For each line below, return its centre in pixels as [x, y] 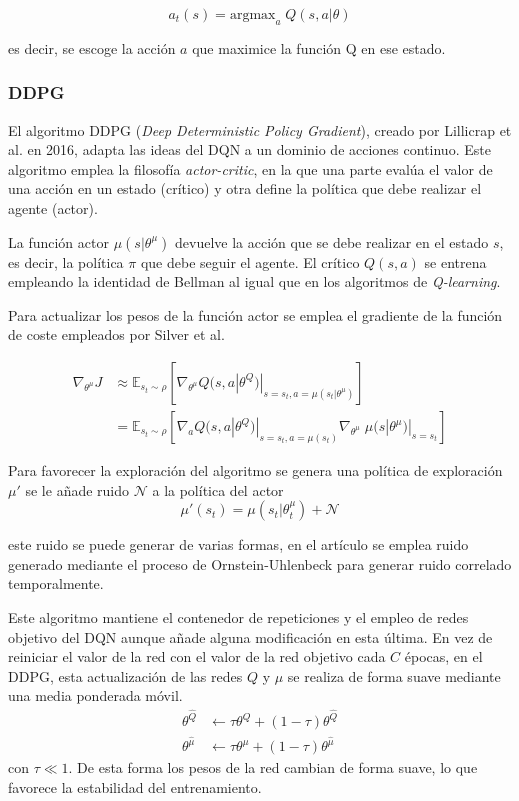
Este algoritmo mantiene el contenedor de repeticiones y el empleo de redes [238, 616]
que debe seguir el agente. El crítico [250, 261]
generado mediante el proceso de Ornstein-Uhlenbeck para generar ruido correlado [260, 563]
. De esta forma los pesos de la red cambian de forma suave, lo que [273, 767]
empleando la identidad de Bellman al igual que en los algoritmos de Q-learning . [254, 281]
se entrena [455, 261]
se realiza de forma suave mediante [394, 675]
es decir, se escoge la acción [92, 47]
